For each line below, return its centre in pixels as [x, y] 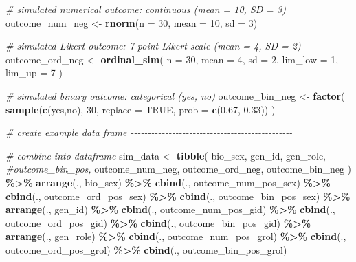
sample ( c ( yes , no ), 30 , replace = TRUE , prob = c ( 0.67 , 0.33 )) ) [141, 109]
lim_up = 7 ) [34, 73]
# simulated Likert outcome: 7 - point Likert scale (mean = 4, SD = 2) [153, 46]
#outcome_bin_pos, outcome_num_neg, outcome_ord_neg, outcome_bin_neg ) [179, 169]
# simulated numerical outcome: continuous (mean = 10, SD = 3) [146, 9]
